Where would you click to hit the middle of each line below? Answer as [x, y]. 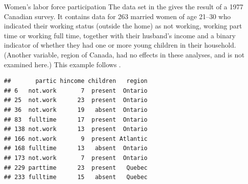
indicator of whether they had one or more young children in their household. [120, 45]
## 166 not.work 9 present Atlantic [76, 139]
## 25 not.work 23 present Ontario [76, 100]
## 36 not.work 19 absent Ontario [76, 110]
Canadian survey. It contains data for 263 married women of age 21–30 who [117, 16]
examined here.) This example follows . [62, 64]
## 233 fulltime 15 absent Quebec [76, 177]
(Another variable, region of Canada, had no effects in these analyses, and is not [124, 54]
